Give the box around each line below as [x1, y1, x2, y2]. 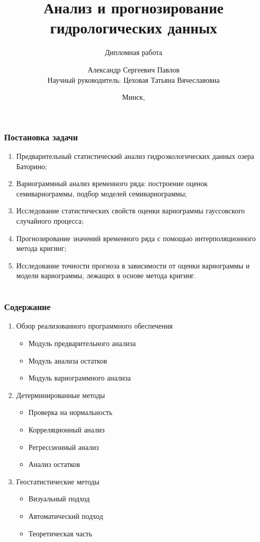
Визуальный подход [28, 493, 90, 504]
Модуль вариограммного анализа [28, 372, 131, 383]
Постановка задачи [4, 130, 78, 143]
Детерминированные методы [16, 389, 105, 400]
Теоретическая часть [28, 528, 92, 538]
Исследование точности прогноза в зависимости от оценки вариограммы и [16, 260, 250, 270]
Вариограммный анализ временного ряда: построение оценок [16, 178, 208, 189]
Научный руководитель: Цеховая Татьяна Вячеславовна [47, 74, 220, 85]
